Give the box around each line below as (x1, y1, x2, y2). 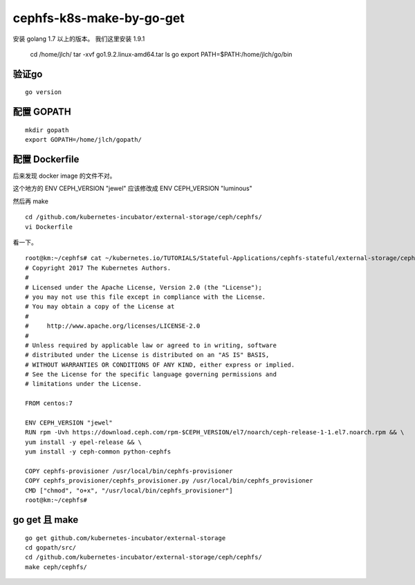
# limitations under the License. (25, 380, 142, 388)
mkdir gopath (25, 126, 69, 134)
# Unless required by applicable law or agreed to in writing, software (25, 341, 277, 349)
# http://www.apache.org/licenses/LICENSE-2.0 (25, 322, 201, 330)
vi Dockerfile (25, 223, 73, 231)
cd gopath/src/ (25, 544, 77, 551)
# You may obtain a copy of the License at (25, 303, 175, 310)
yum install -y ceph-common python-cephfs (25, 448, 172, 456)
